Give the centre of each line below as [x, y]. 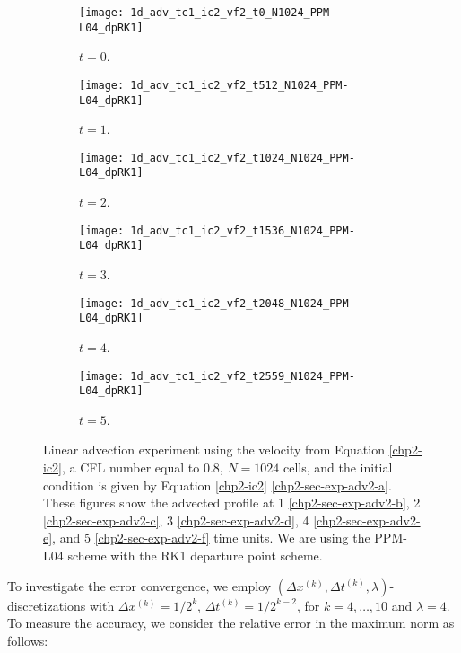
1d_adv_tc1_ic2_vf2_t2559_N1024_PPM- [243, 376]
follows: [28, 640]
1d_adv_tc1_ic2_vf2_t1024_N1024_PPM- [243, 158]
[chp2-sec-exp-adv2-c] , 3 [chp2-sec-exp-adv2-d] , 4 [176, 520]
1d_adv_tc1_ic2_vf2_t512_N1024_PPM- [239, 85]
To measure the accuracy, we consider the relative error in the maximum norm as [231, 623]
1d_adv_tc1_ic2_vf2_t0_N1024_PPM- [233, 13]
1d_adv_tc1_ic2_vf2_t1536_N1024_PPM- [243, 230]
